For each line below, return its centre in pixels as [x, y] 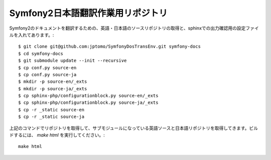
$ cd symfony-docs [41, 53]
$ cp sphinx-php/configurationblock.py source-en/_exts [88, 96]
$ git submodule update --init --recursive [73, 61]
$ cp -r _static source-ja [51, 117]
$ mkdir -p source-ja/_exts [53, 89]
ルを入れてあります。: [32, 35]
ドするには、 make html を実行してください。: [57, 135]
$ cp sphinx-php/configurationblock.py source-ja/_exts [88, 103]
